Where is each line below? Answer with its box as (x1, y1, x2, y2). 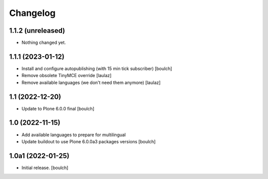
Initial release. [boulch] (21, 165, 68, 171)
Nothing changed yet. (21, 40, 67, 46)
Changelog (9, 7, 56, 18)
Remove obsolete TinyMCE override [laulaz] (21, 73, 112, 79)
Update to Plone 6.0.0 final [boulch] (21, 105, 94, 111)
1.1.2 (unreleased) (9, 26, 66, 35)
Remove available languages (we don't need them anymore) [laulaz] (21, 80, 161, 86)
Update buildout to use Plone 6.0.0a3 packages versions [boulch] (21, 138, 156, 144)
